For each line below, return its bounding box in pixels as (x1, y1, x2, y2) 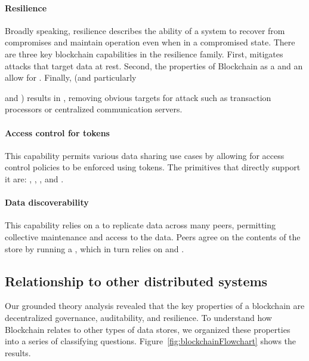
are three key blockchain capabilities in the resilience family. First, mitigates (5, 47, 283, 60)
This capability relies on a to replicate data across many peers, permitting (5, 219, 276, 231)
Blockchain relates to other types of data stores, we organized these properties (5, 323, 291, 335)
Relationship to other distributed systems (5, 271, 268, 290)
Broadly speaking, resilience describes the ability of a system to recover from (5, 24, 285, 36)
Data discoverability (5, 196, 89, 209)
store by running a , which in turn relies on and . (5, 242, 184, 255)
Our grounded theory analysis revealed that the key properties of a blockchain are (5, 299, 305, 312)
